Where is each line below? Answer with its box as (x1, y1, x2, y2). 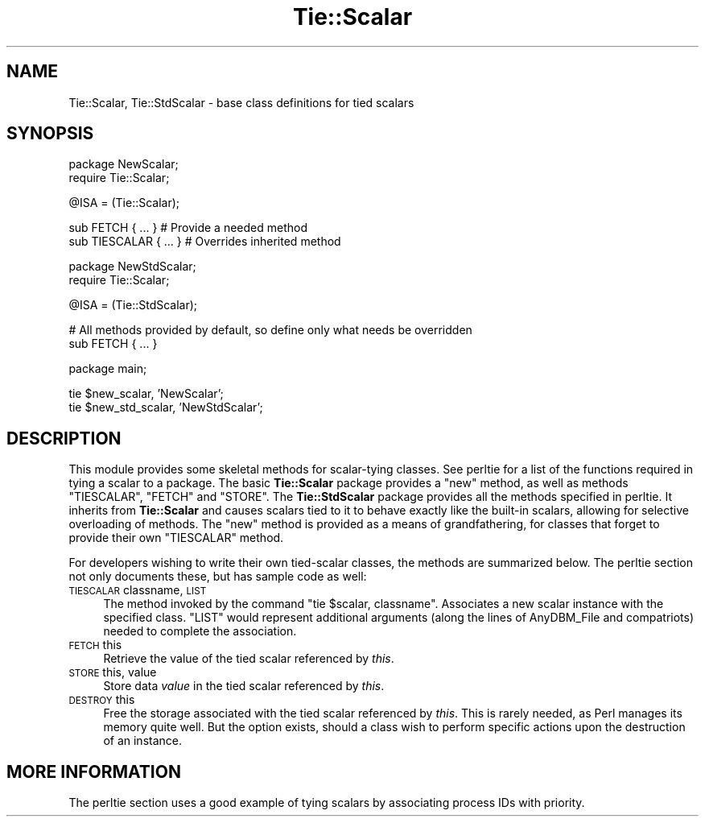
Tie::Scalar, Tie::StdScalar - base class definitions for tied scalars (68, 95, 414, 110)
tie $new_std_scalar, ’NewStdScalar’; (68, 400, 263, 415)
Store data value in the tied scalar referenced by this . (103, 679, 385, 693)
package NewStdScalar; (68, 259, 196, 274)
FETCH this (68, 638, 122, 652)
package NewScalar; (68, 157, 179, 172)
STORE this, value (68, 665, 157, 680)
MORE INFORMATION (6, 761, 181, 782)
